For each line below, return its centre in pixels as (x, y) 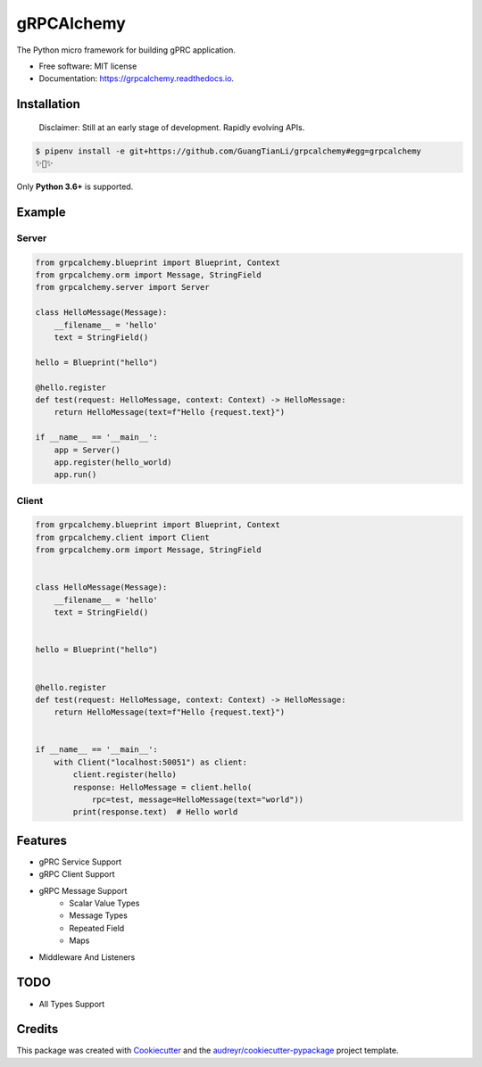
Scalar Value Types (104, 903)
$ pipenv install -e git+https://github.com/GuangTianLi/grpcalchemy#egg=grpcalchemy (228, 151)
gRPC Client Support (77, 874)
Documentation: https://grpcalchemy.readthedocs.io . (137, 79)
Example (41, 212)
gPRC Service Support (80, 862)
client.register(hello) (125, 775)
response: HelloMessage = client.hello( (162, 787)
